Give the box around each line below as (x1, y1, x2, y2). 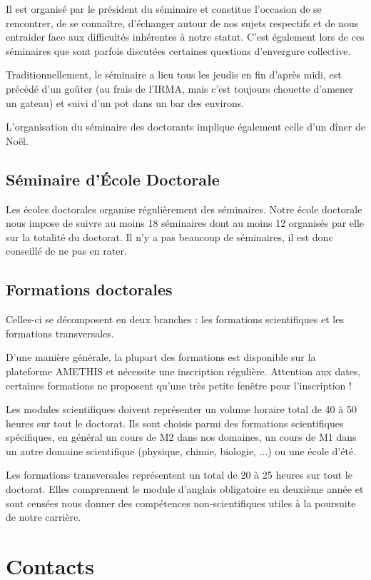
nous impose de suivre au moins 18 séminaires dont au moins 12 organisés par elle (6, 215, 365, 230)
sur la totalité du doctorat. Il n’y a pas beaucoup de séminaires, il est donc (6, 229, 333, 244)
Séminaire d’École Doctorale (6, 168, 220, 190)
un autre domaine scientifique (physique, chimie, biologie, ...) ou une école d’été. (6, 443, 356, 458)
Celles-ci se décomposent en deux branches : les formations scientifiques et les (6, 312, 344, 327)
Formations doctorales (6, 278, 173, 300)
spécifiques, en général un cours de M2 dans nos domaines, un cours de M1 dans (6, 429, 357, 444)
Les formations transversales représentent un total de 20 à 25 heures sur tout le (6, 467, 352, 482)
